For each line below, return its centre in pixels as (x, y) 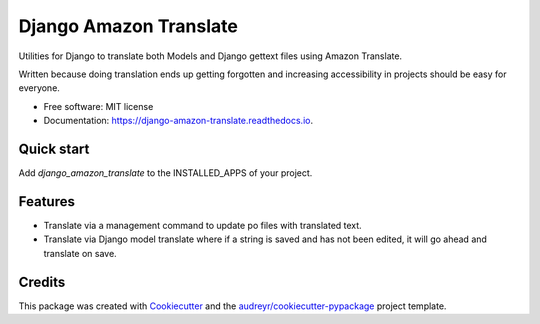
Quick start (54, 148)
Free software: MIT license (98, 106)
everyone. (39, 88)
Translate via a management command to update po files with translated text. (202, 225)
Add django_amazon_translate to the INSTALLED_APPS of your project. (165, 173)
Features (46, 201)
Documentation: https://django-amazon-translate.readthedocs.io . (178, 121)
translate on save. (80, 253)
